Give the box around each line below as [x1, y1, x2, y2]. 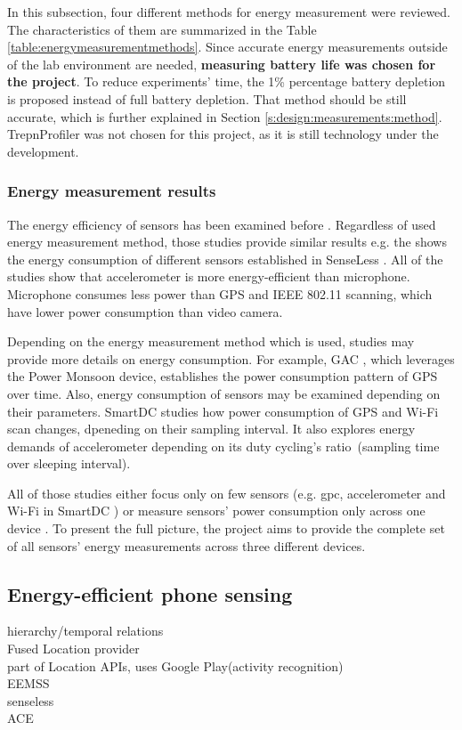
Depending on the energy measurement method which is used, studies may [7, 332, 415, 351]
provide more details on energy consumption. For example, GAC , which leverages [7, 349, 455, 368]
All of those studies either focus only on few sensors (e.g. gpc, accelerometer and [7, 483, 446, 502]
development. [7, 142, 79, 160]
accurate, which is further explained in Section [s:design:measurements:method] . [7, 107, 442, 126]
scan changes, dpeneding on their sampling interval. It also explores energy [7, 419, 416, 438]
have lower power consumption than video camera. [7, 302, 283, 320]
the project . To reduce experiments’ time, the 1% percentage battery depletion [7, 72, 446, 91]
